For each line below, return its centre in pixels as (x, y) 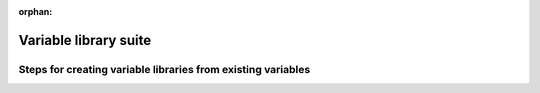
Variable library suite (85, 40)
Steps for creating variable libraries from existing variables (164, 69)
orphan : (35, 11)
